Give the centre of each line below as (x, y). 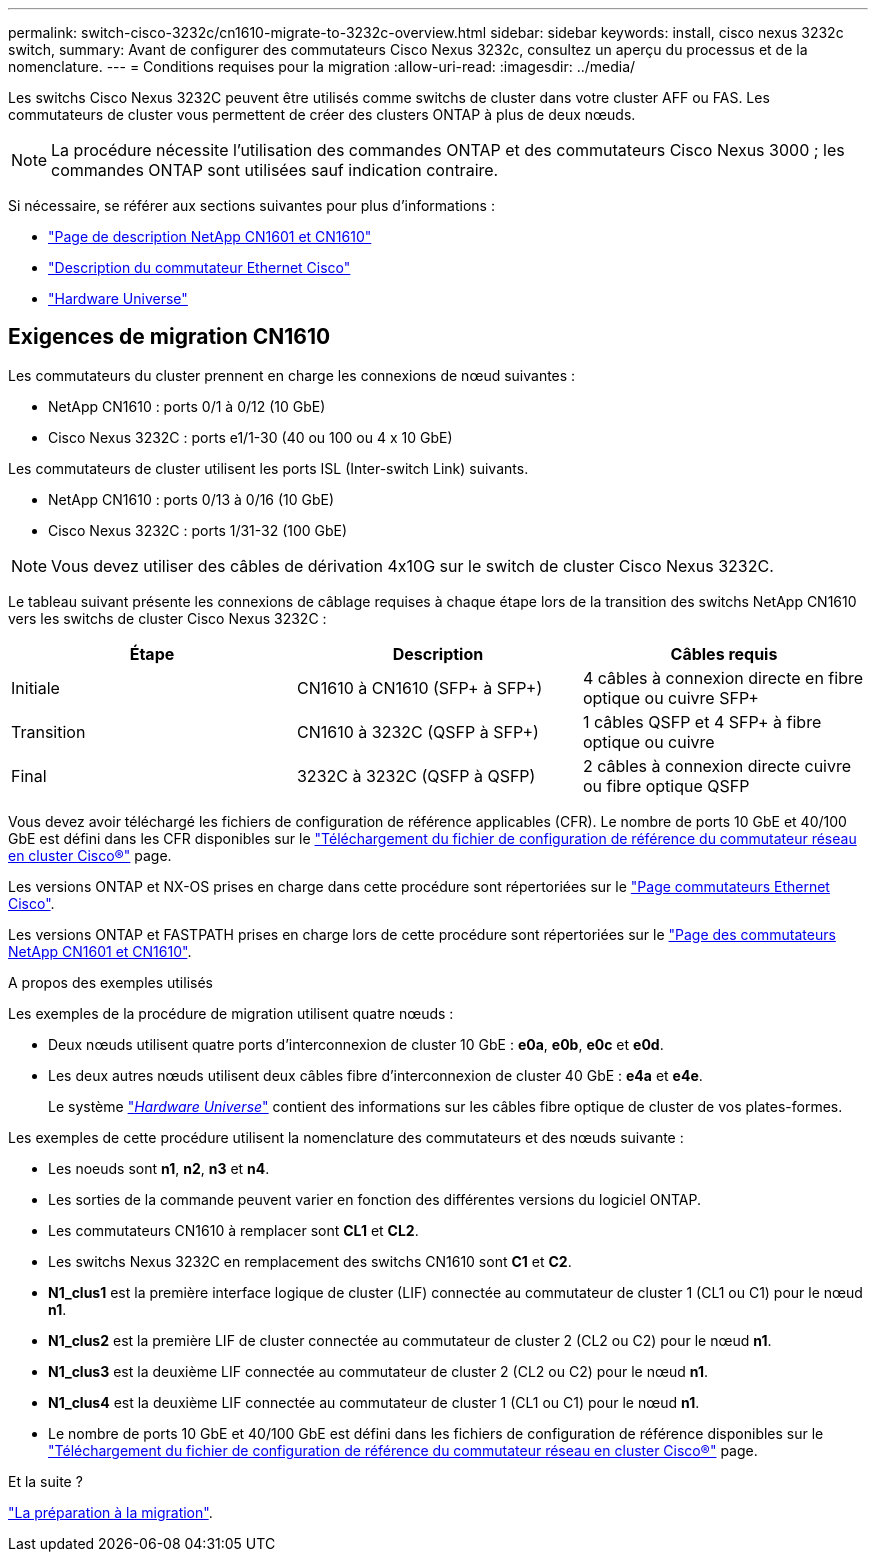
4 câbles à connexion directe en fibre (723, 677)
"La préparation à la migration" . (110, 1512)
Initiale (35, 687)
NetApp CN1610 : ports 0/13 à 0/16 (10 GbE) (191, 499)
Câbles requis (724, 653)
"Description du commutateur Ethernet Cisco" (199, 267)
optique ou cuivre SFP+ (670, 697)
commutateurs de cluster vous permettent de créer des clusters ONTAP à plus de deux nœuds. (322, 114)
